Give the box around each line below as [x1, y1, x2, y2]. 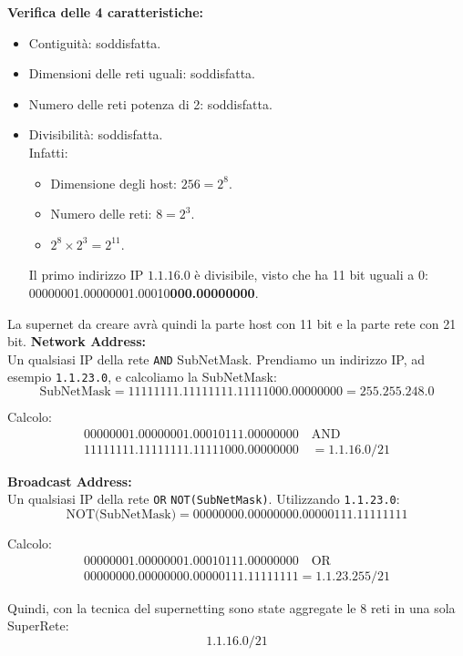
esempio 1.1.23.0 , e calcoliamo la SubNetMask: [7, 367, 277, 386]
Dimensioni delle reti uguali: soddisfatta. [28, 64, 256, 83]
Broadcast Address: [7, 471, 132, 490]
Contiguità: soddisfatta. [28, 33, 161, 52]
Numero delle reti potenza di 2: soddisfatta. [28, 94, 273, 113]
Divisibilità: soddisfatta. [28, 125, 163, 144]
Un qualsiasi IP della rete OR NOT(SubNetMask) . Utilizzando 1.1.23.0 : [7, 489, 400, 508]
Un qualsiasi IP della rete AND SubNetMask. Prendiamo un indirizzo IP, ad [7, 349, 426, 368]
